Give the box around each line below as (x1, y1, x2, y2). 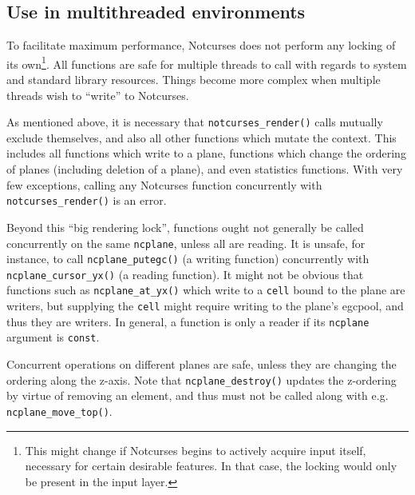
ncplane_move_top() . (6, 402, 113, 419)
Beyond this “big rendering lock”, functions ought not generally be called (6, 218, 364, 235)
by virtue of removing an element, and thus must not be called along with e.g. (6, 387, 389, 404)
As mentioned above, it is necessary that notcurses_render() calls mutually (6, 114, 383, 130)
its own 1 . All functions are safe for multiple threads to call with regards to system (6, 53, 407, 72)
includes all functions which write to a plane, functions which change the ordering (6, 145, 406, 162)
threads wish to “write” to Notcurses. (6, 86, 189, 103)
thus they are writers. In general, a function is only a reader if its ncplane (6, 313, 370, 329)
